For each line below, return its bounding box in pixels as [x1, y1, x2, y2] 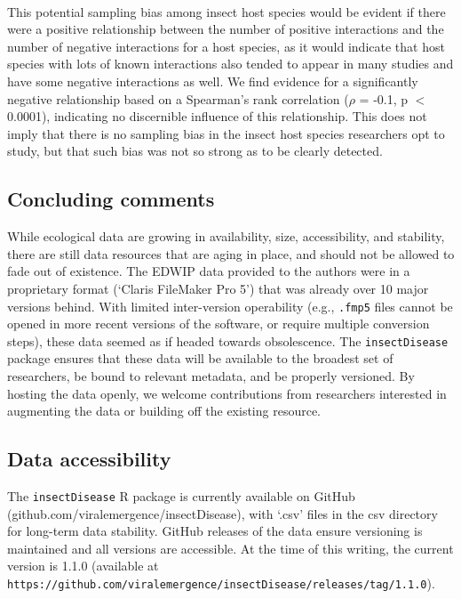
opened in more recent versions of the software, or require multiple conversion [7, 314, 430, 333]
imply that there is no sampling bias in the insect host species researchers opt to [7, 124, 445, 142]
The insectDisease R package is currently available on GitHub [7, 487, 355, 505]
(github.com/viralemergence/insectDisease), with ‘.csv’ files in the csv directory [7, 504, 438, 522]
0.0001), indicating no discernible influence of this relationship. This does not [7, 107, 427, 125]
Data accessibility [7, 445, 171, 473]
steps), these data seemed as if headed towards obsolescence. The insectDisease [7, 331, 449, 350]
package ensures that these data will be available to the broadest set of [7, 349, 393, 368]
